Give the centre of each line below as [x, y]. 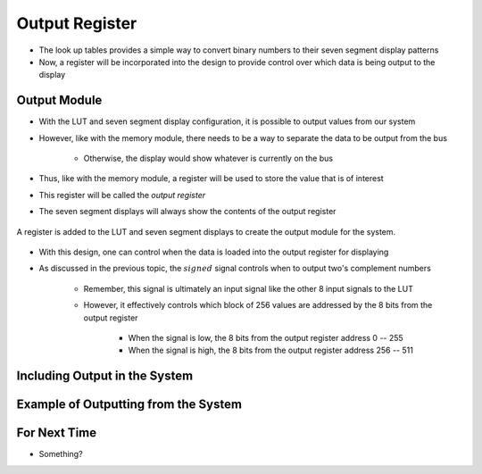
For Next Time [57, 433]
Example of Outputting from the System [129, 405]
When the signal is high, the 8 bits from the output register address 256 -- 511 [271, 350]
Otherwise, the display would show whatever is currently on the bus [208, 158]
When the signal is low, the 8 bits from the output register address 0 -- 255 [266, 337]
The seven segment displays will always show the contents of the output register [187, 212]
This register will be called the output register [122, 195]
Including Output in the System [105, 376]
